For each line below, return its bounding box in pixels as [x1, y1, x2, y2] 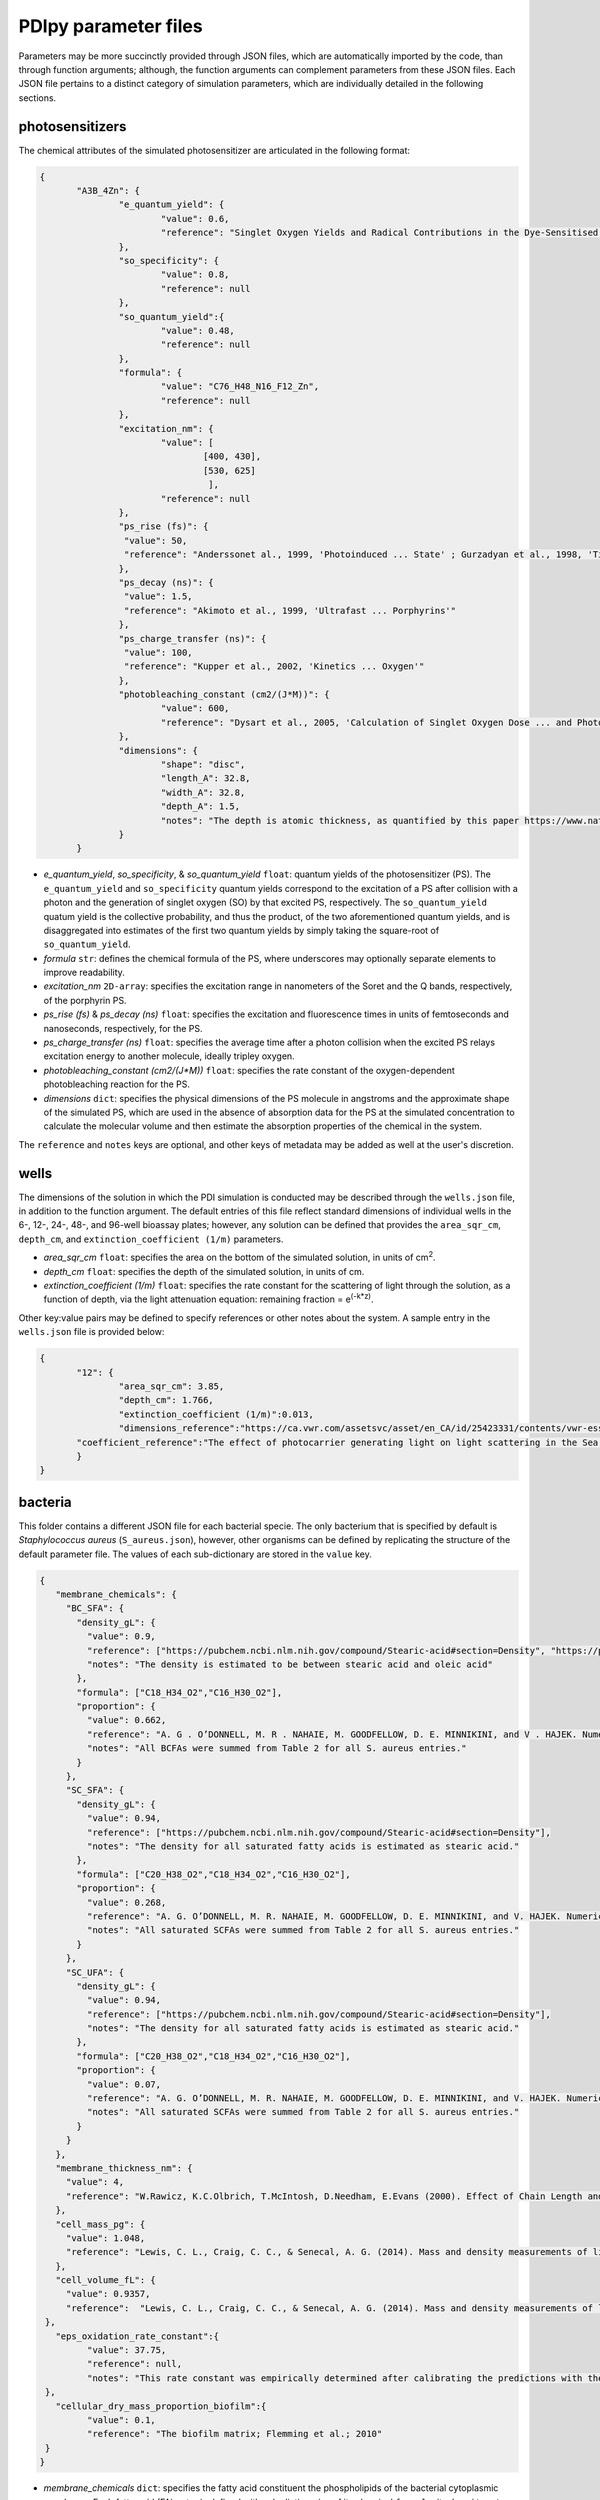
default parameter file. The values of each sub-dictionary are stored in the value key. [18, 1548, 372, 1560]
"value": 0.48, [160, 325, 235, 336]
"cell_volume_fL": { [55, 2275, 157, 2286]
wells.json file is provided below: [18, 1326, 165, 1338]
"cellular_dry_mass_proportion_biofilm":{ [55, 2400, 267, 2412]
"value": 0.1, [86, 2415, 157, 2425]
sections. [18, 91, 57, 104]
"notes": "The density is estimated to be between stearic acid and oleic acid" [86, 1658, 494, 1670]
